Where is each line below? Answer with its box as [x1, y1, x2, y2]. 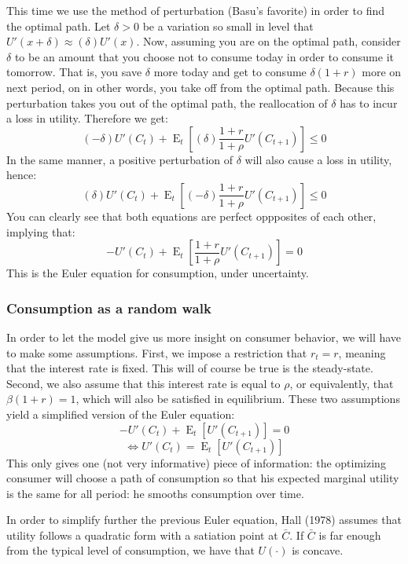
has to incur [340, 94, 398, 111]
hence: [6, 167, 37, 183]
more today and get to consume [153, 64, 307, 80]
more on [362, 64, 402, 80]
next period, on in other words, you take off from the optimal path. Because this [6, 79, 395, 95]
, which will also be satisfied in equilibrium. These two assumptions [75, 390, 400, 407]
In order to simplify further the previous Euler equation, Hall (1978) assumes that [6, 511, 402, 528]
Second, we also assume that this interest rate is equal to [6, 375, 281, 391]
